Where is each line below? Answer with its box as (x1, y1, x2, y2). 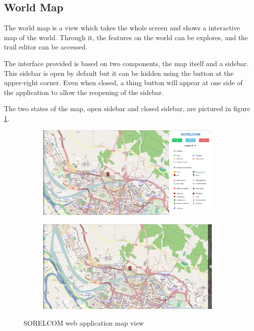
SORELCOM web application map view (24, 318, 144, 328)
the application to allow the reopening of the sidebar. (4, 87, 164, 97)
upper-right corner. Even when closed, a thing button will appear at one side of (4, 77, 243, 88)
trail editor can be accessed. (4, 42, 88, 52)
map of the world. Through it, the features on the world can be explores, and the (4, 32, 248, 42)
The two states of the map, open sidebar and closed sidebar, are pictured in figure (4, 103, 251, 114)
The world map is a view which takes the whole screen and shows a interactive (4, 23, 240, 33)
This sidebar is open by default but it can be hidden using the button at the (4, 68, 234, 78)
